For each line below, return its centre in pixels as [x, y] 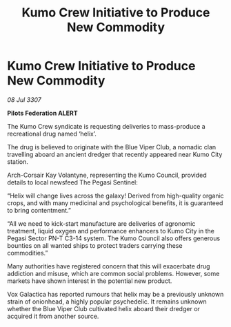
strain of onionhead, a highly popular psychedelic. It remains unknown [107, 302]
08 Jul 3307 [24, 99]
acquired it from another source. [53, 316]
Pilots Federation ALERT [42, 113]
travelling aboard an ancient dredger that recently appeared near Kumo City [115, 154]
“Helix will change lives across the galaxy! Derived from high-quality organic [115, 196]
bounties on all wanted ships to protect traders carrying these [95, 245]
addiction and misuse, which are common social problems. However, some [113, 273]
